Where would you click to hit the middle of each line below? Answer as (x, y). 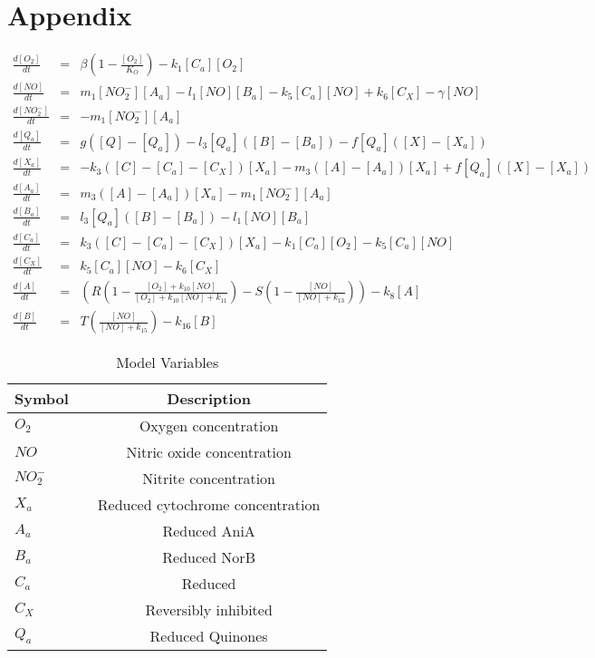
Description (209, 399)
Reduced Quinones (209, 636)
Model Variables (168, 363)
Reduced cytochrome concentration (209, 505)
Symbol (42, 399)
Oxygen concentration (209, 426)
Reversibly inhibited (209, 610)
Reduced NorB (209, 557)
